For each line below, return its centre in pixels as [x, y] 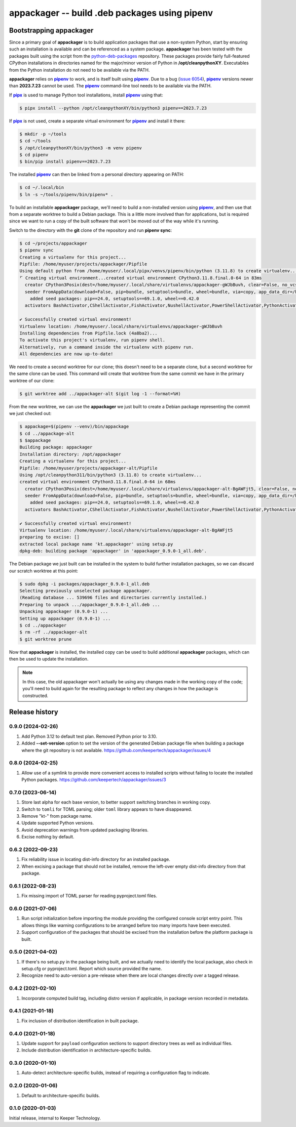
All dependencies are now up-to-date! [66, 354]
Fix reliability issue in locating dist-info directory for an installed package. [96, 859]
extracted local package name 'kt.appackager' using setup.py [96, 544]
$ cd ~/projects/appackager [53, 243]
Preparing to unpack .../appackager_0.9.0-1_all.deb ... [90, 605]
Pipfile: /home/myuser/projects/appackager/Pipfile [83, 264]
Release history [34, 712]
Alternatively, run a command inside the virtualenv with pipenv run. [107, 347]
